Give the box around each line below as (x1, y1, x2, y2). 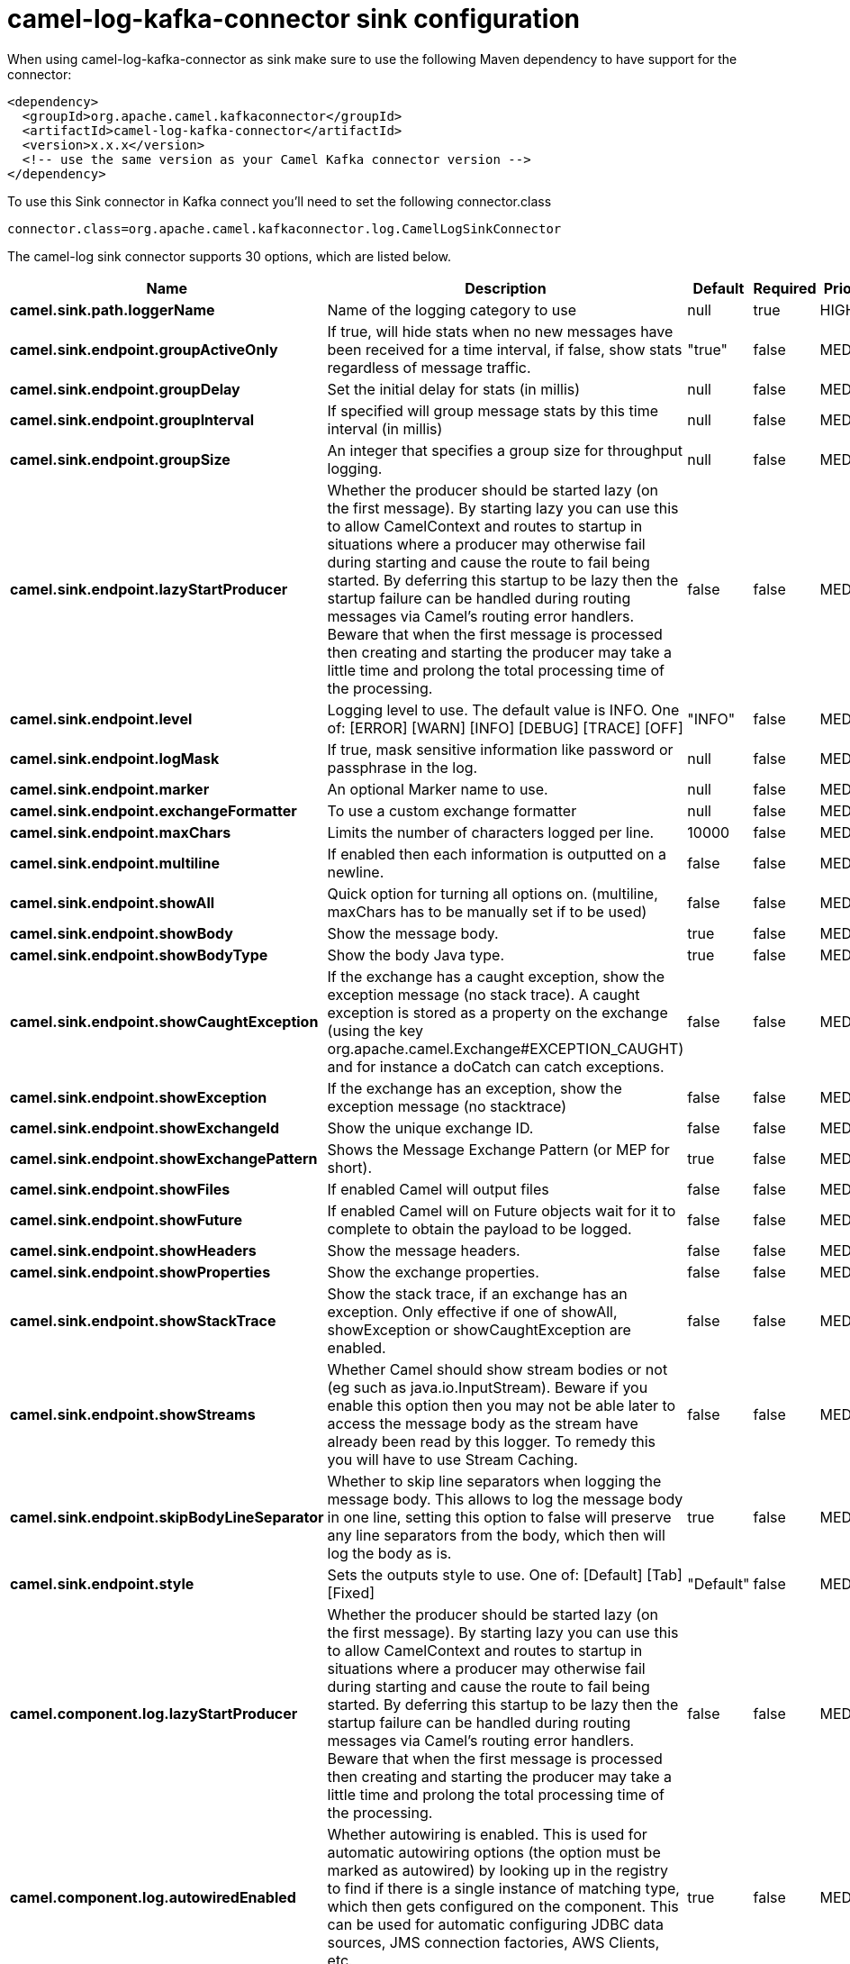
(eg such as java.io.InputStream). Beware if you (327, 1378, 648, 1396)
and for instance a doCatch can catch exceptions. (327, 1057, 665, 1076)
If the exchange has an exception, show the (327, 1078, 622, 1097)
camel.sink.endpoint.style (10, 1574, 194, 1593)
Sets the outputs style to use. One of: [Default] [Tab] (327, 1565, 683, 1584)
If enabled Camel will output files (327, 1179, 549, 1198)
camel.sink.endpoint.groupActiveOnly (10, 340, 278, 359)
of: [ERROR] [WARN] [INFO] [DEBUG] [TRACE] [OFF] (327, 718, 683, 737)
